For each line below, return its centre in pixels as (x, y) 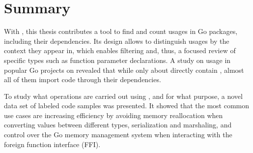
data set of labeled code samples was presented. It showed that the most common (127, 106)
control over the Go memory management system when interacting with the (118, 135)
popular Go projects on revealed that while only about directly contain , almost (124, 70)
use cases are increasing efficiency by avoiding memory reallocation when (113, 115)
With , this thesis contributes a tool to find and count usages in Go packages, (121, 31)
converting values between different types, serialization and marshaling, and (118, 125)
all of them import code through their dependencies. (83, 79)
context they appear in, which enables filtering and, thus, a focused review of (120, 50)
